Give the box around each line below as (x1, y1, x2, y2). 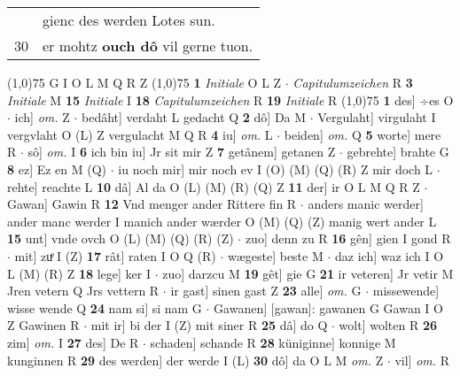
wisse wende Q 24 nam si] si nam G (7, 298, 202, 317)
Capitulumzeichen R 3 (292, 73, 413, 91)
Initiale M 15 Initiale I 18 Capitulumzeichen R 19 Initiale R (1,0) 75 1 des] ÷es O (7, 90, 454, 109)
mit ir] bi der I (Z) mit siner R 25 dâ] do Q (90, 316, 328, 334)
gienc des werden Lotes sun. (43, 10, 215, 30)
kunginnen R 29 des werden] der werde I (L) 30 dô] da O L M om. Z (7, 350, 384, 369)
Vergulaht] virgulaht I (317, 108, 436, 127)
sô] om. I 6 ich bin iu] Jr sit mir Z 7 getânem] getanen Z (27, 142, 336, 161)
